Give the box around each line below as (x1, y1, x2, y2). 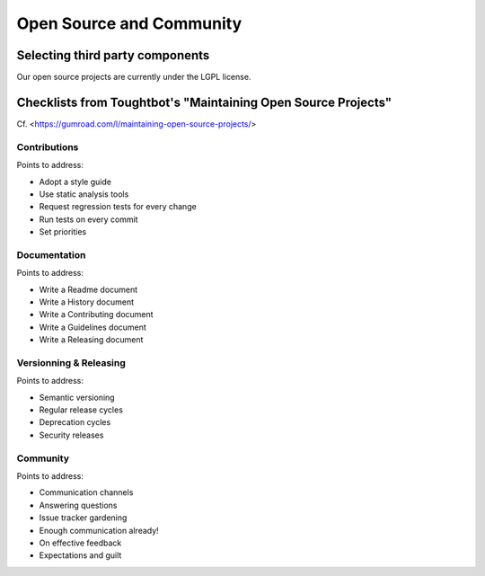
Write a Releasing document (39, 334, 144, 345)
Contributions (16, 140, 79, 153)
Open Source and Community (16, 13, 242, 33)
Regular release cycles (39, 404, 123, 415)
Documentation (16, 248, 86, 261)
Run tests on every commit (39, 214, 138, 225)
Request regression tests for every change (39, 201, 197, 212)
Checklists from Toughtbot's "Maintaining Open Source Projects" (16, 94, 392, 110)
